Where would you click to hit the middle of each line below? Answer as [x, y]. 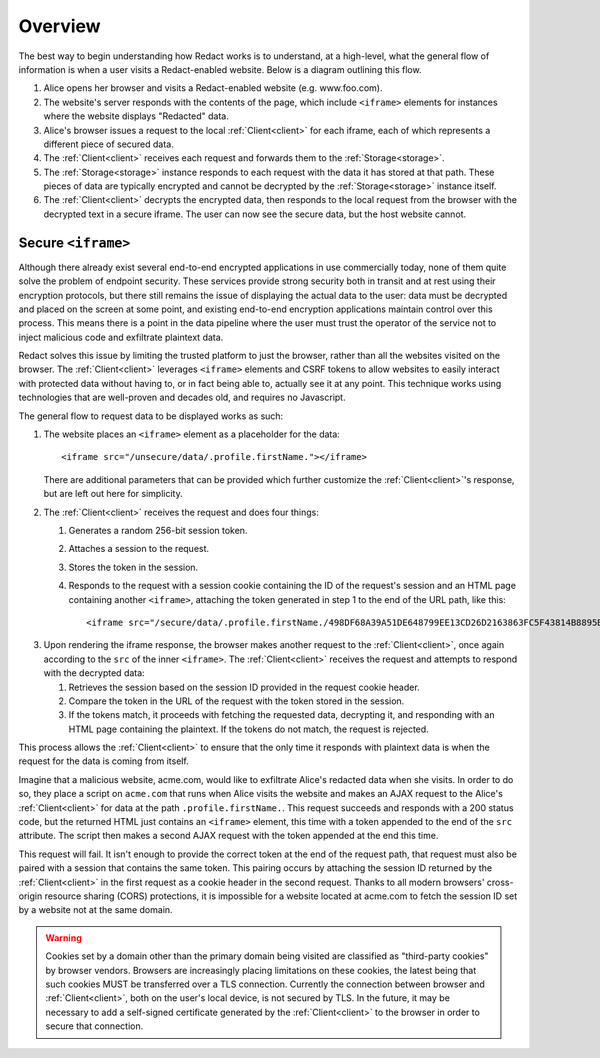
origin [30, 896]
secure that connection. [94, 1026]
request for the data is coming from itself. [103, 761]
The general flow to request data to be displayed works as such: [151, 416]
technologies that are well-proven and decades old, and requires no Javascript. [182, 397]
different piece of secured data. [108, 144]
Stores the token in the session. [133, 567]
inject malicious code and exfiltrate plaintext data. [121, 337]
